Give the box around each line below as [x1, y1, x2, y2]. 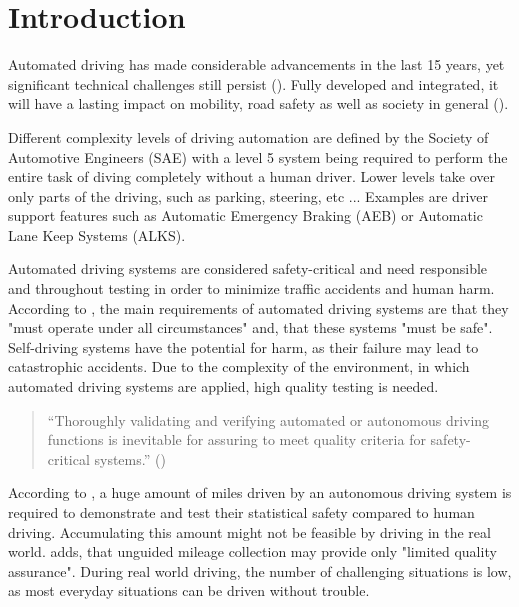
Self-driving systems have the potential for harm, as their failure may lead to [8, 336, 479, 357]
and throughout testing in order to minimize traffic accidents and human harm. [8, 278, 495, 299]
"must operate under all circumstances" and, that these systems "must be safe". [8, 317, 493, 338]
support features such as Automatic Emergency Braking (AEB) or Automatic [8, 205, 483, 226]
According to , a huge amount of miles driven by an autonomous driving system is [8, 482, 512, 503]
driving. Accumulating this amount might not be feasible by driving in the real [8, 521, 491, 542]
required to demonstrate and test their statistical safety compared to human [8, 502, 475, 522]
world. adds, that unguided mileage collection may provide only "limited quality [8, 541, 497, 562]
